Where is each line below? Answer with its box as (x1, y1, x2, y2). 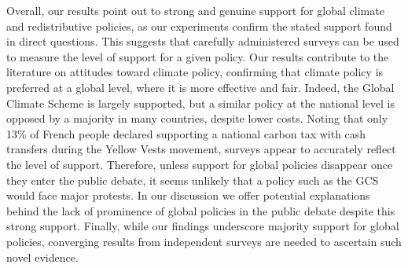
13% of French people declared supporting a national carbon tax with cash (6, 125, 366, 141)
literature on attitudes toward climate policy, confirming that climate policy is (6, 64, 384, 80)
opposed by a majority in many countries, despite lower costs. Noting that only (6, 110, 388, 127)
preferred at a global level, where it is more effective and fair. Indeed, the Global (6, 79, 395, 95)
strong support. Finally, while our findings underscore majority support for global (6, 218, 399, 234)
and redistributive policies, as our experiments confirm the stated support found (6, 17, 392, 34)
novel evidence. (6, 248, 79, 265)
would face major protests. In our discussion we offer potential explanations (6, 187, 370, 204)
